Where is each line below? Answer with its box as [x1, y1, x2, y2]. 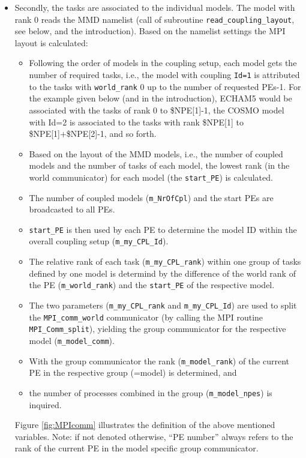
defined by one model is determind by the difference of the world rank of [29, 267, 296, 279]
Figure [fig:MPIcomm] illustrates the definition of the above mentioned [14, 418, 275, 431]
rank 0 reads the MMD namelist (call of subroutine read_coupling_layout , [14, 13, 295, 25]
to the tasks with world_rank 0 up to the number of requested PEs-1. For [29, 80, 301, 92]
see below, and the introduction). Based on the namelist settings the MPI [14, 25, 286, 37]
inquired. [29, 398, 62, 411]
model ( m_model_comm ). [29, 334, 115, 346]
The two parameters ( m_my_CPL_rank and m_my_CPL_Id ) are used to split [29, 299, 297, 312]
